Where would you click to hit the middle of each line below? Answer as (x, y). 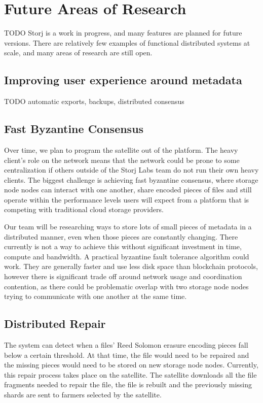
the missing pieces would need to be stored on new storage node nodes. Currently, (131, 365)
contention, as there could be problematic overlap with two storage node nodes (126, 286)
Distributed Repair (55, 324)
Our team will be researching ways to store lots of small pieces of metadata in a (128, 227)
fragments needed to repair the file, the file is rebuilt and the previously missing (128, 384)
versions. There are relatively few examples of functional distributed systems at (127, 42)
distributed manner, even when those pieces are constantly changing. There (121, 236)
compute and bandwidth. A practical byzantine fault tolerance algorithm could (127, 256)
